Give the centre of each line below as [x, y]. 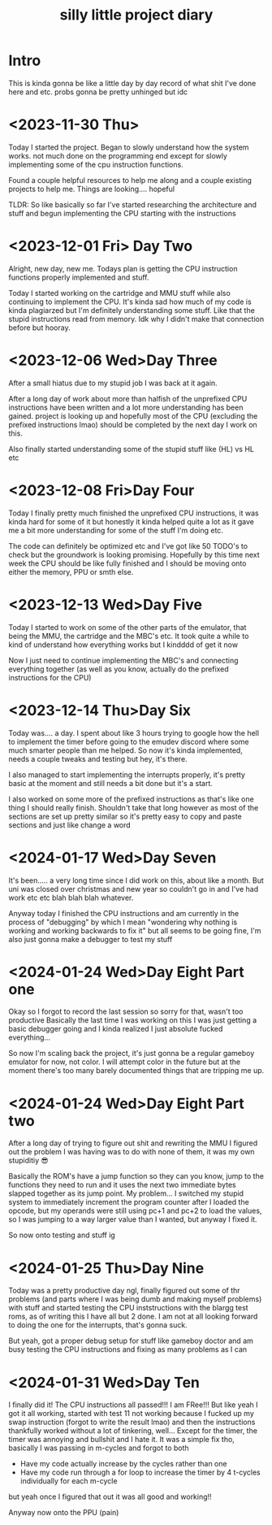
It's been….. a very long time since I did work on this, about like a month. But [136, 880]
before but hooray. [39, 328]
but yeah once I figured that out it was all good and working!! [110, 1497]
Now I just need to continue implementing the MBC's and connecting [123, 660]
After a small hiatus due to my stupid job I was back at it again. [113, 383]
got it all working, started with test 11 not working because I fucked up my [131, 1414]
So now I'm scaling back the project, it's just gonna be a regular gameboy [132, 1054]
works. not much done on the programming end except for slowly [118, 155]
